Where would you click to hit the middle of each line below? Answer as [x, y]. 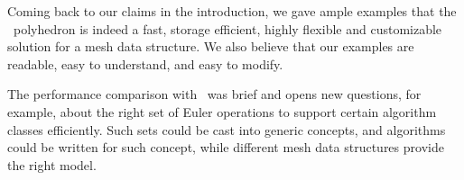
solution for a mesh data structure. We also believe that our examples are [211, 46]
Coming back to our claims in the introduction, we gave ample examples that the [232, 11]
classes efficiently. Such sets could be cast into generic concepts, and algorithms [227, 129]
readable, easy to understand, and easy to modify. [145, 63]
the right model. [52, 164]
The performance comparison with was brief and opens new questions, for [214, 94]
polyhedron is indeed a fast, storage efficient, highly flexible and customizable [227, 28]
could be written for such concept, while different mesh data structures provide [226, 147]
